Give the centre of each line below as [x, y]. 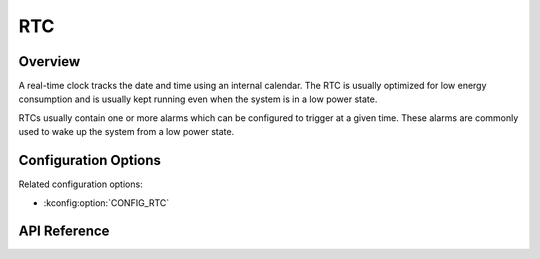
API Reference [64, 231]
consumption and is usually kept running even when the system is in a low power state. [198, 99]
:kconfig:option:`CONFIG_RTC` [106, 202]
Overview [49, 61]
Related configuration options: [81, 184]
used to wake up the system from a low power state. [126, 132]
